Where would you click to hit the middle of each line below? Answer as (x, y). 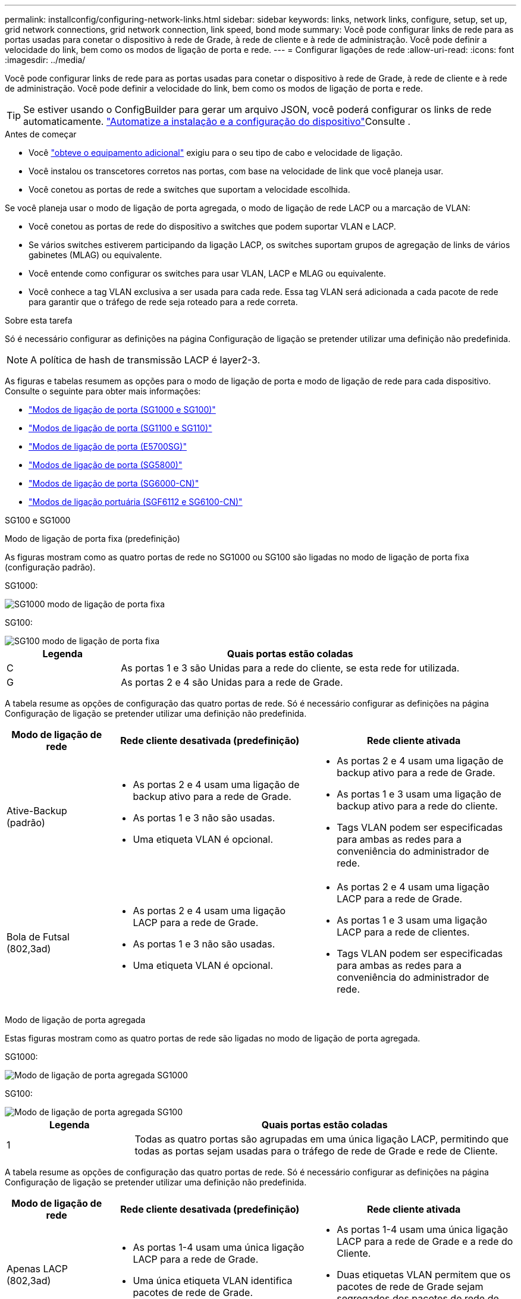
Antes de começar (41, 134)
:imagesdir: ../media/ (45, 60)
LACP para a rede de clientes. (403, 932)
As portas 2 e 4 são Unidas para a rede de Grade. (232, 682)
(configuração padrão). (50, 567)
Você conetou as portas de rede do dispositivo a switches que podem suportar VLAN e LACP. (212, 226)
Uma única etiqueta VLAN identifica (213, 1281)
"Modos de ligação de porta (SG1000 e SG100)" (122, 410)
